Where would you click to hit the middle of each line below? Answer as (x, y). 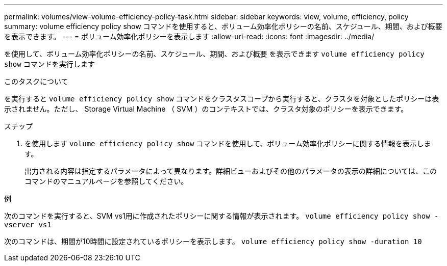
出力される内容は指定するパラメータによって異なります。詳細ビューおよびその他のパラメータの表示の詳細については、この (231, 171)
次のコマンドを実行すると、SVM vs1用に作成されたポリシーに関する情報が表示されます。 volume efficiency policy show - (221, 216)
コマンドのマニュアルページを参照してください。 (106, 181)
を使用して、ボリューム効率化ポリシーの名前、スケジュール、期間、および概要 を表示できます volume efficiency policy (214, 54)
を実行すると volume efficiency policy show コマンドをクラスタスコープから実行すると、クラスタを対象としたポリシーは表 (222, 99)
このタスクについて (36, 81)
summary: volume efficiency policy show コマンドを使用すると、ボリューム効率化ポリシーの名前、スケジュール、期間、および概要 (223, 26)
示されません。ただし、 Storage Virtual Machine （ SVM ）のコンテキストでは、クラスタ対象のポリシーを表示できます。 (206, 109)
